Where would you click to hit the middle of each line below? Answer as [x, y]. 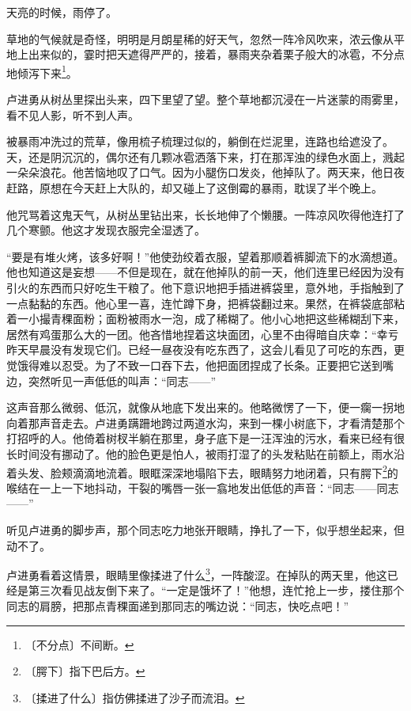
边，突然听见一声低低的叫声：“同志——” [111, 380]
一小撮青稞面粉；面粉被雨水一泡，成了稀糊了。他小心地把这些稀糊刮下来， [211, 319]
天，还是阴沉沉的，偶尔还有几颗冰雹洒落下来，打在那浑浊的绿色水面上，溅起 [205, 156]
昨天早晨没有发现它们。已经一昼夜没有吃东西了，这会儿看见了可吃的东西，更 [205, 350]
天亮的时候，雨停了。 [62, 12]
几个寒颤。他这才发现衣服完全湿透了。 [106, 230]
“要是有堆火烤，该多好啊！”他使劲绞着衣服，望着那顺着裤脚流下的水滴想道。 [205, 256]
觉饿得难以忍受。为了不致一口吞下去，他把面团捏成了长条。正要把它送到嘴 [200, 365]
